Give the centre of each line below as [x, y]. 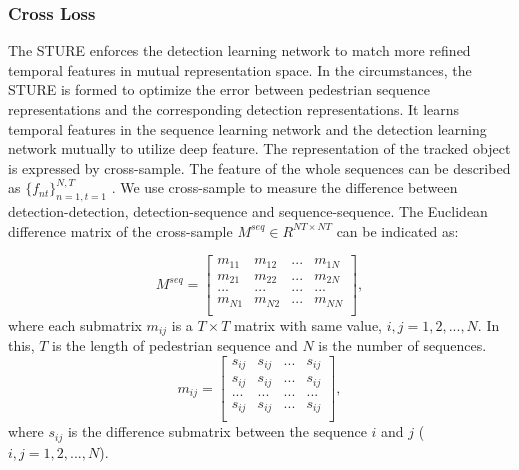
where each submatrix [75, 324]
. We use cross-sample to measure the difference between [284, 187]
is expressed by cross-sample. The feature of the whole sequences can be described [259, 167]
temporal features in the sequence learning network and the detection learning [247, 128]
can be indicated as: [397, 230]
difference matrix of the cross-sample [120, 230]
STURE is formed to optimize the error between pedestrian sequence [219, 89]
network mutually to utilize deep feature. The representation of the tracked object [259, 148]
